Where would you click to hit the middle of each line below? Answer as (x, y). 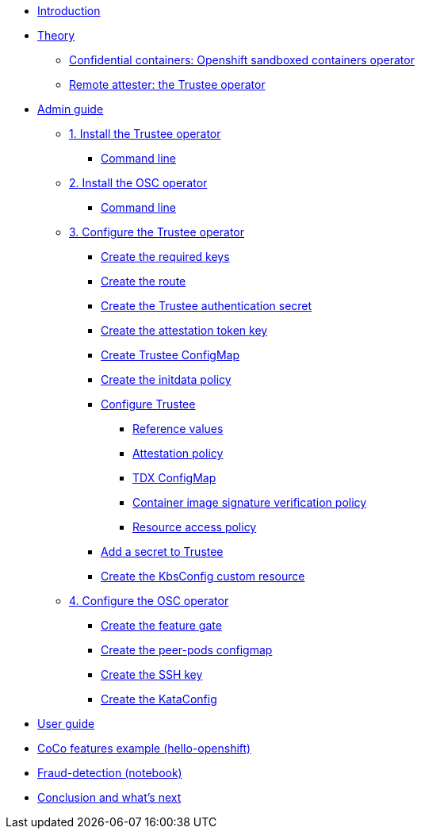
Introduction (69, 11)
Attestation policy (178, 453)
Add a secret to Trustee (162, 552)
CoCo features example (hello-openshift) (144, 748)
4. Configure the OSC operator (149, 601)
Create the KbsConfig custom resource (203, 576)
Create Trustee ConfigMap (170, 355)
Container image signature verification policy (250, 502)
